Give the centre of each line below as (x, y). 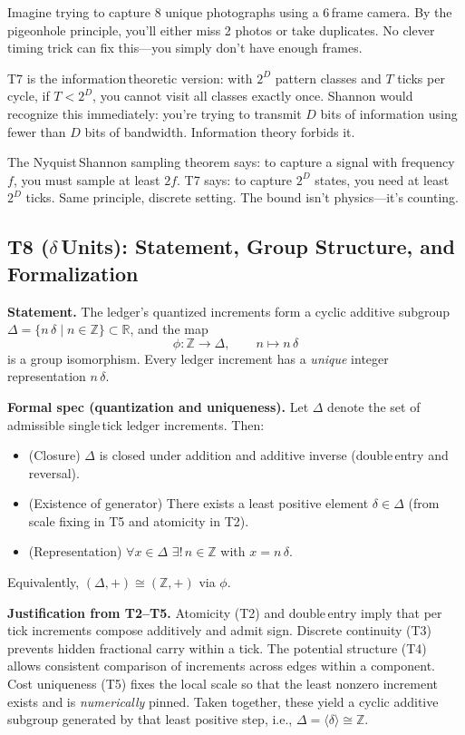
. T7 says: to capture (234, 179)
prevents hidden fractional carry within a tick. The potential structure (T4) (217, 647)
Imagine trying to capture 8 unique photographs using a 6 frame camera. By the (230, 12)
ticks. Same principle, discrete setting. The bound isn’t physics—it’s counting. (242, 197)
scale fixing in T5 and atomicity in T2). (139, 520)
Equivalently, (44, 582)
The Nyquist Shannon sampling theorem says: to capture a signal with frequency (231, 162)
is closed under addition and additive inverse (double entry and (274, 455)
